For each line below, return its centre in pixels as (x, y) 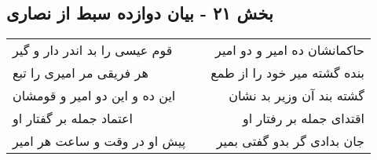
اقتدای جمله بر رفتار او (304, 118)
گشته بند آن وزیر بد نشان (296, 96)
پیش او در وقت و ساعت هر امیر (99, 141)
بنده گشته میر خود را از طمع (287, 73)
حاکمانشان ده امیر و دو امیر (290, 50)
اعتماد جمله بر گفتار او (73, 118)
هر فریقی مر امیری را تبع (81, 73)
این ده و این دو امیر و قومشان (94, 96)
